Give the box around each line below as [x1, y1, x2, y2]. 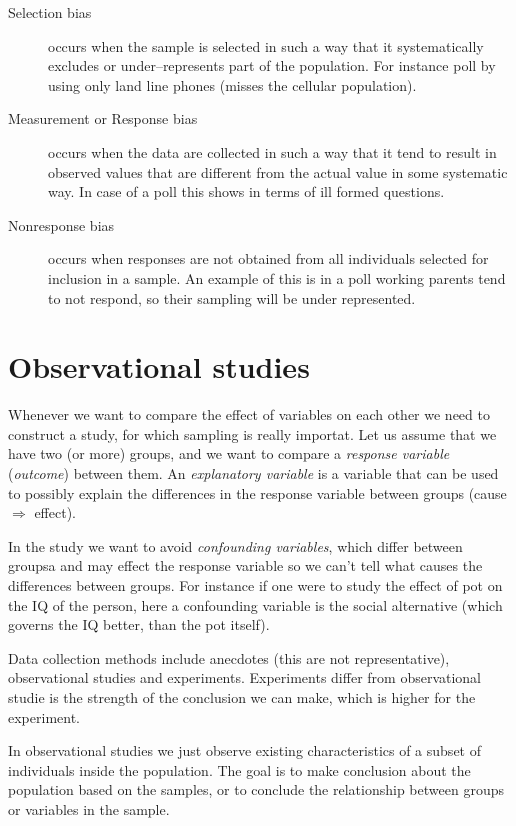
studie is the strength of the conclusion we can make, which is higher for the [8, 686, 476, 707]
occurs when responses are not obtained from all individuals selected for [48, 248, 489, 269]
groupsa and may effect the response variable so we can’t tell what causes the [8, 555, 483, 576]
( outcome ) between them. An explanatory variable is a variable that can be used [8, 463, 499, 484]
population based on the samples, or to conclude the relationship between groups [8, 779, 504, 800]
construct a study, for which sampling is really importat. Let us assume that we [8, 423, 497, 444]
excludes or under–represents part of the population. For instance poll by [48, 55, 496, 76]
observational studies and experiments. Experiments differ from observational [8, 667, 482, 688]
